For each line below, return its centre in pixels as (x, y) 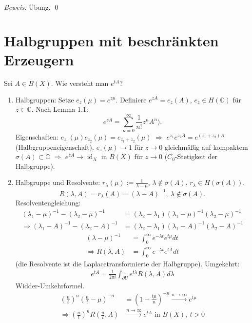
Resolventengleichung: (48, 203)
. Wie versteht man (80, 83)
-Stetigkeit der (196, 156)
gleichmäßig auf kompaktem (206, 147)
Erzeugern (39, 59)
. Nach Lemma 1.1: (60, 109)
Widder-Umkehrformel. (50, 286)
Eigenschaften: (37, 136)
